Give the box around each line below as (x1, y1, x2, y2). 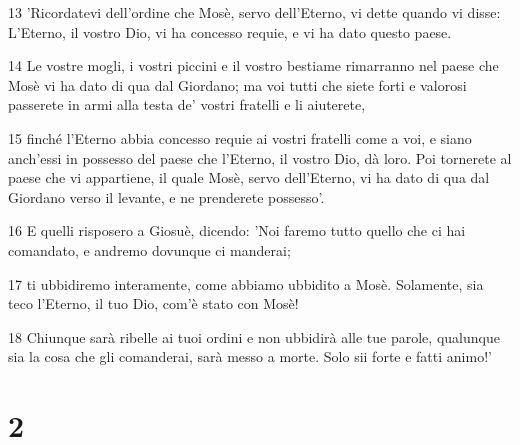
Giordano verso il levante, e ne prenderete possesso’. (8, 186, 325, 207)
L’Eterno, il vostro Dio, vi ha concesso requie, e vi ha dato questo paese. (8, 21, 452, 42)
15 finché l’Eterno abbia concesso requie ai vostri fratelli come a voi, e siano (8, 127, 472, 148)
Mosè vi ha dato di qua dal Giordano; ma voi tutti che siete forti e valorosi (8, 74, 467, 95)
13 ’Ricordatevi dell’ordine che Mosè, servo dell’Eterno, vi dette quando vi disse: (8, 2, 501, 22)
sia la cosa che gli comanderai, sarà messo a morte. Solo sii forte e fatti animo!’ (8, 346, 492, 367)
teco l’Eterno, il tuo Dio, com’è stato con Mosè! (8, 293, 299, 314)
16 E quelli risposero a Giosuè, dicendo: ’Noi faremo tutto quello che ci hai (8, 220, 466, 241)
